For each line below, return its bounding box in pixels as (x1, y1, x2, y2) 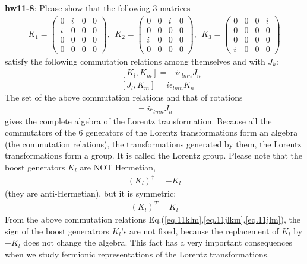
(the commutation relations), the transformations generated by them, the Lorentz (5, 137, 302, 150)
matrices (160, 2, 191, 14)
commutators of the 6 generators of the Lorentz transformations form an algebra (5, 126, 298, 139)
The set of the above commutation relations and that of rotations (5, 91, 243, 104)
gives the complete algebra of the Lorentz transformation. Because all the (5, 114, 272, 127)
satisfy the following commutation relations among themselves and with (5, 54, 265, 67)
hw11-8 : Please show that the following (5, 2, 150, 14)
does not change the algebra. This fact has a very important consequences (23, 236, 292, 249)
